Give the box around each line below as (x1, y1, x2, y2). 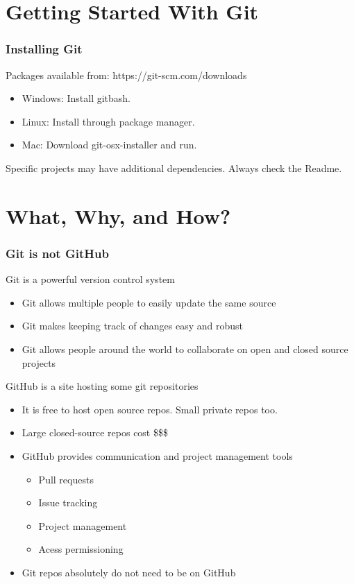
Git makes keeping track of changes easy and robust (22, 318, 243, 333)
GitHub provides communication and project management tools (22, 448, 293, 463)
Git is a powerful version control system (6, 272, 175, 286)
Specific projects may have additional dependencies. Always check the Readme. (6, 160, 342, 175)
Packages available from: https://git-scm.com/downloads (6, 67, 247, 82)
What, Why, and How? (6, 201, 231, 230)
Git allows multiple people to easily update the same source (22, 295, 276, 309)
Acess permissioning (38, 542, 124, 556)
